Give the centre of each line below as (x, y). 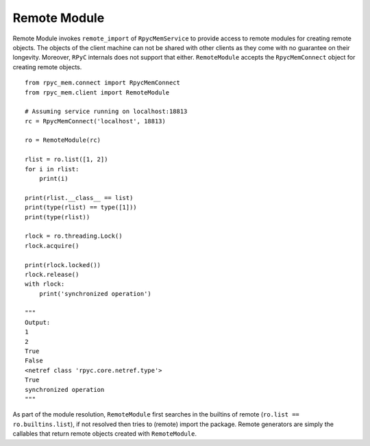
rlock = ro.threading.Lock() (74, 236)
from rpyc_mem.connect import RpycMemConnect (103, 83)
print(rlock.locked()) (63, 265)
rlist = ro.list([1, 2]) (66, 160)
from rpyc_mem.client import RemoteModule (97, 92)
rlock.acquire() (52, 246)
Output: (38, 322)
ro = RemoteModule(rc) (63, 140)
